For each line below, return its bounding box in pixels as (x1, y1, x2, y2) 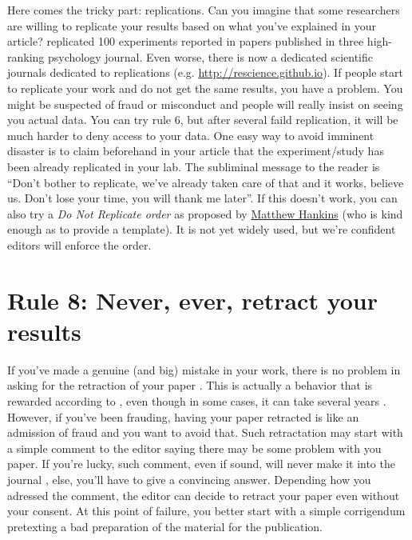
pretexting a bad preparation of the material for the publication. (7, 518, 323, 534)
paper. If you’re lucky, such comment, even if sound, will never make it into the (7, 455, 395, 472)
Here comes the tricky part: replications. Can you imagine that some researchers (7, 2, 400, 18)
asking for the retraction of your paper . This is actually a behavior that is (7, 377, 373, 394)
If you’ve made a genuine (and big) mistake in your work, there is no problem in (7, 361, 401, 378)
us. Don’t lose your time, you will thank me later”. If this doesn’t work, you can (7, 190, 398, 206)
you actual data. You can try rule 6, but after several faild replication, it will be (7, 111, 398, 128)
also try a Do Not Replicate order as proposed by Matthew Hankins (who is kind (7, 205, 403, 222)
